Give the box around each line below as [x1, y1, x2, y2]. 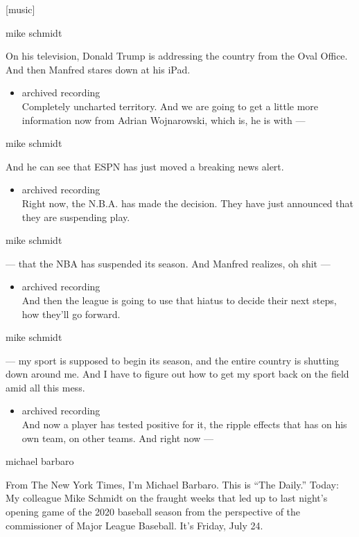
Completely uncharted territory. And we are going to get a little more [21, 98, 319, 113]
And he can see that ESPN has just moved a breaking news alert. [6, 159, 284, 173]
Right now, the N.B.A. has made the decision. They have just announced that [21, 195, 353, 210]
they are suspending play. [21, 209, 130, 224]
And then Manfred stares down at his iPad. [6, 62, 191, 76]
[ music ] [6, 2, 35, 16]
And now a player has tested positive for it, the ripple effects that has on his [21, 417, 347, 432]
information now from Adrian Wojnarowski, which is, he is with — [21, 112, 306, 127]
